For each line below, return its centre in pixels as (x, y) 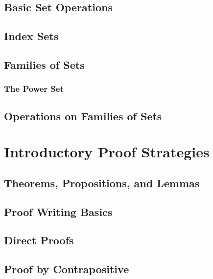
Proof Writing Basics (58, 211)
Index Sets (31, 36)
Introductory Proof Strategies (107, 152)
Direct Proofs (39, 240)
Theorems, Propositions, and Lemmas (102, 182)
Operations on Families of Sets (83, 116)
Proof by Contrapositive (67, 269)
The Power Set (34, 89)
